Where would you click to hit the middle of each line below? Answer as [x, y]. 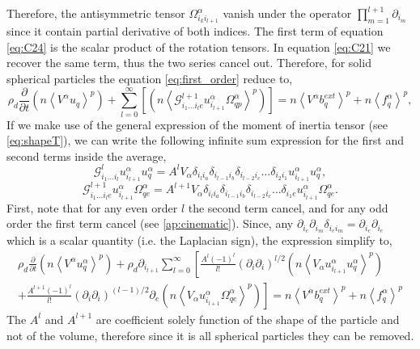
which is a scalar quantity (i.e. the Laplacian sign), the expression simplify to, [199, 240]
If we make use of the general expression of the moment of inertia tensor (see [197, 124]
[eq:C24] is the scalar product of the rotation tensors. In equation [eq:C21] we [199, 46]
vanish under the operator [287, 13]
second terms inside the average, [87, 156]
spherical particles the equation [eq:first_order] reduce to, [150, 78]
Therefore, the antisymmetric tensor [96, 13]
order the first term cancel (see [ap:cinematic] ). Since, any [150, 223]
